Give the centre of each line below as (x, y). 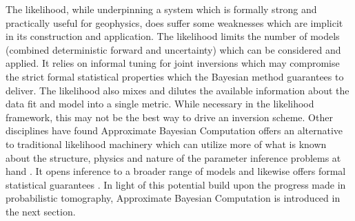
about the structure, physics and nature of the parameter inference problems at (173, 157)
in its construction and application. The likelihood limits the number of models (173, 36)
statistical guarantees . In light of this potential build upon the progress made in (176, 184)
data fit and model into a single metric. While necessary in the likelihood (160, 104)
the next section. (41, 211)
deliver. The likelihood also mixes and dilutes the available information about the (177, 90)
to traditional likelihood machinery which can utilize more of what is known (166, 144)
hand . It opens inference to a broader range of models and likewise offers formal (176, 171)
